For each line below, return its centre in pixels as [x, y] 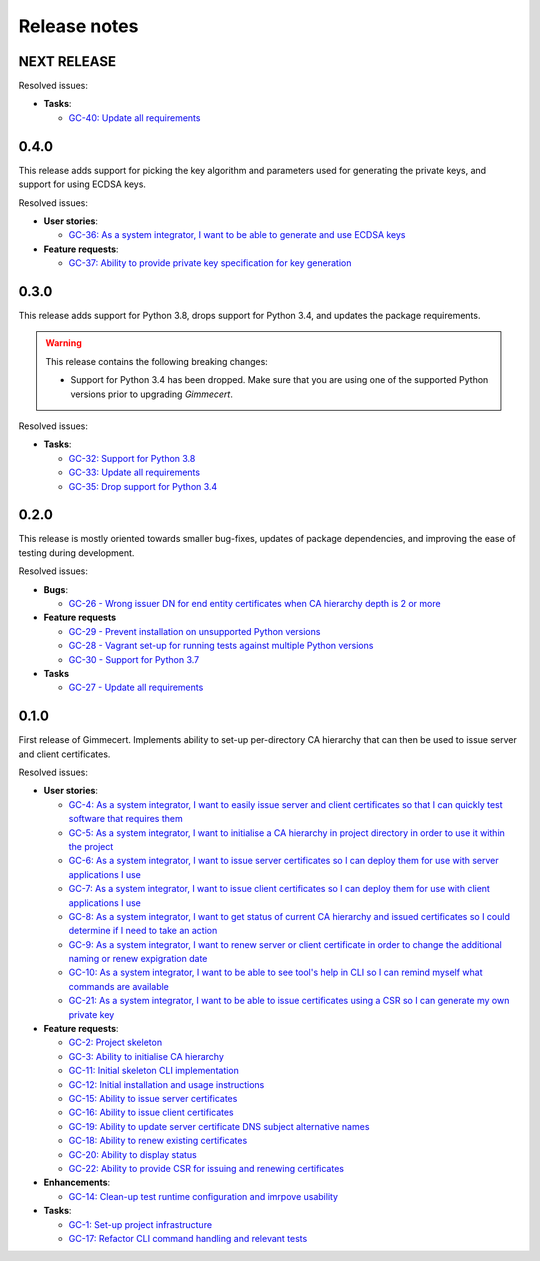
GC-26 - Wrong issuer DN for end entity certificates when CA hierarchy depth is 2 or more [254, 603]
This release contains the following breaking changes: [157, 361]
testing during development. [76, 552]
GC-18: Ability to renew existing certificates [158, 1141]
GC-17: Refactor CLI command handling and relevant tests [188, 1238]
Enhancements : [77, 1182]
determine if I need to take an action [143, 931]
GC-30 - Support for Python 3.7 [134, 659]
